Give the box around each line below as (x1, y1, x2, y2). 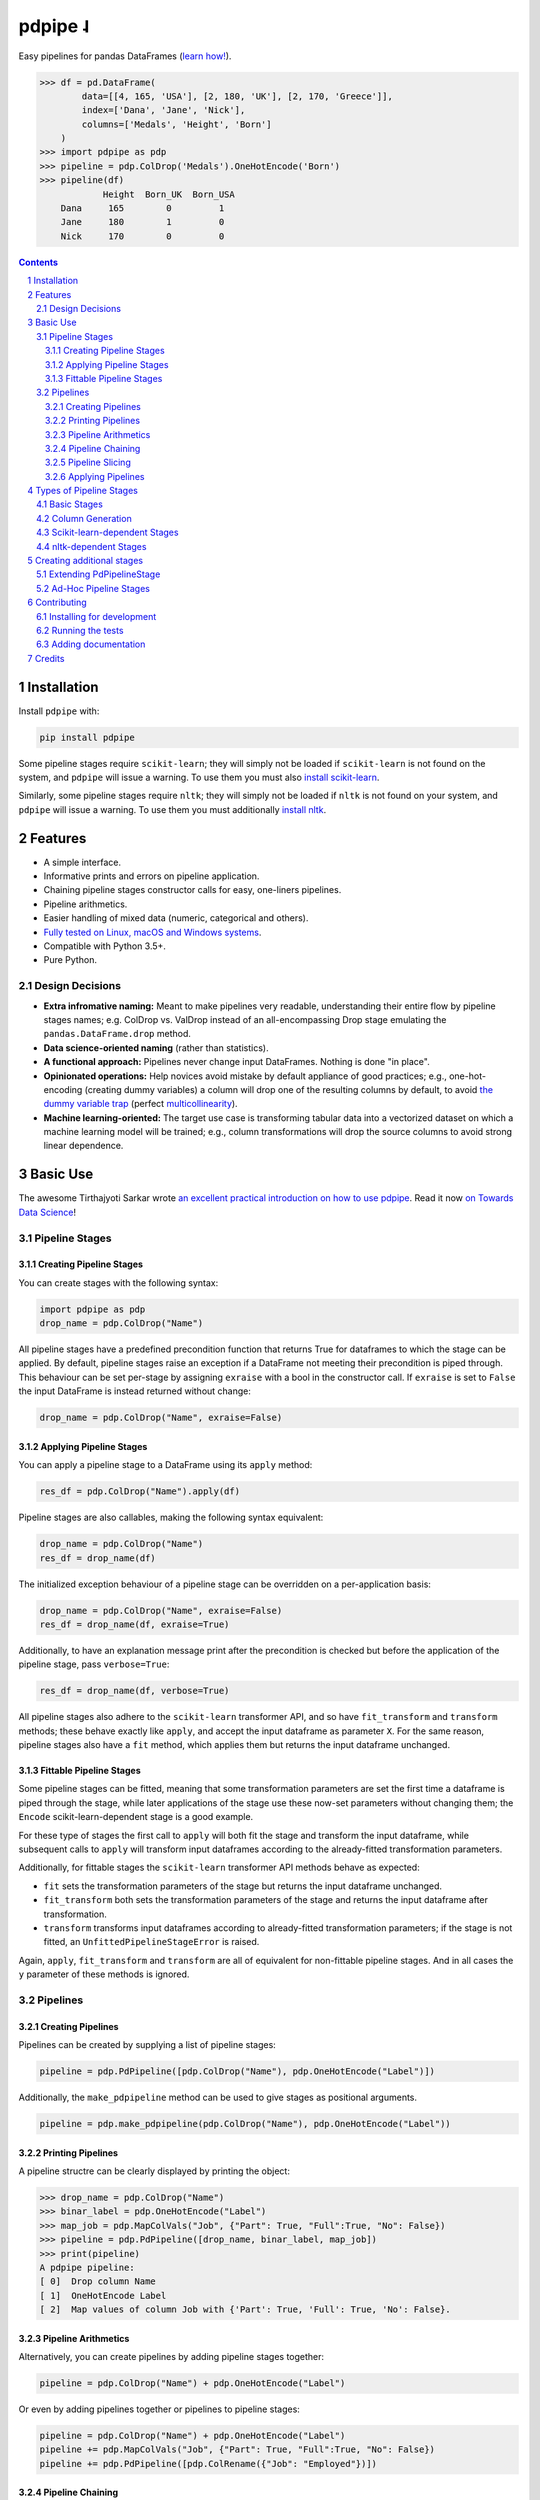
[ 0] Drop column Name (39, 2276, 157, 2287)
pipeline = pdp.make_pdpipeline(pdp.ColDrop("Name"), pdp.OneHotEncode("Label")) (39, 2118, 452, 2130)
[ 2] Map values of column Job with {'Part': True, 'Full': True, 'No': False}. (39, 2304, 452, 2315)
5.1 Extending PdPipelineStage (36, 568, 161, 580)
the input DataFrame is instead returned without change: (18, 1385, 252, 1397)
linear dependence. (43, 1140, 124, 1152)
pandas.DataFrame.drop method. (43, 1028, 192, 1040)
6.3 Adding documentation (36, 638, 146, 650)
